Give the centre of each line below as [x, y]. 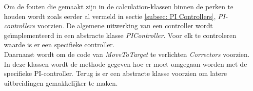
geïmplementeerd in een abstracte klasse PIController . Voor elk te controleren [120, 35]
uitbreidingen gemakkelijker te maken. [61, 82]
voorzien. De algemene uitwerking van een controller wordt [125, 26]
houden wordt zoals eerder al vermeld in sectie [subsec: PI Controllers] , [110, 16]
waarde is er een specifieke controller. [59, 45]
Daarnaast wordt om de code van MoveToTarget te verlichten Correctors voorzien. [127, 54]
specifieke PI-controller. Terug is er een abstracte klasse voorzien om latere [116, 73]
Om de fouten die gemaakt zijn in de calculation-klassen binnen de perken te [119, 6]
